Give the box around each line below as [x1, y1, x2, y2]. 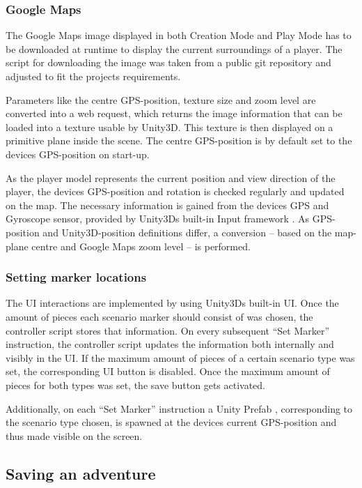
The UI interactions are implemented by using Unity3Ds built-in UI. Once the [6, 296, 339, 310]
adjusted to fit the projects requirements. [6, 69, 181, 83]
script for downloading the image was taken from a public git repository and [6, 55, 331, 70]
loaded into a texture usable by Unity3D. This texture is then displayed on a [6, 119, 333, 134]
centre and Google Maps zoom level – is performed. [31, 238, 251, 253]
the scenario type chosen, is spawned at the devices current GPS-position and [6, 415, 337, 429]
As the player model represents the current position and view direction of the [6, 170, 336, 185]
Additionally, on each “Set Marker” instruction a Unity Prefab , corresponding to [6, 401, 353, 415]
